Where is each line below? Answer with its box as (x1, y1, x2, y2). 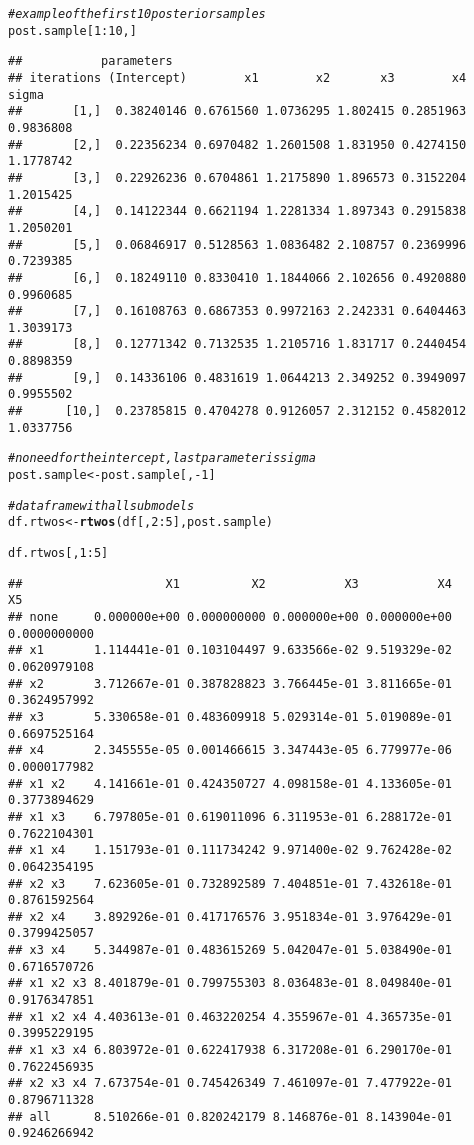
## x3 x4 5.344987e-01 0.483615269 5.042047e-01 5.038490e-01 (8, 943, 452, 958)
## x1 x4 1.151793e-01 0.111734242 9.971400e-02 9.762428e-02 (8, 843, 452, 858)
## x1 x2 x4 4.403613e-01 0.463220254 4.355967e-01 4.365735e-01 (8, 1009, 452, 1024)
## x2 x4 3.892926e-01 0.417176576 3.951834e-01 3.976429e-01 (8, 909, 452, 924)
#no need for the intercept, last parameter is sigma (8, 451, 316, 466)
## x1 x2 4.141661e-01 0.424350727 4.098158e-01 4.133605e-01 (8, 776, 452, 791)
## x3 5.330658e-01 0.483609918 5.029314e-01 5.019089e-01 (8, 709, 452, 724)
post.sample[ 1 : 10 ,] (8, 23, 137, 38)
